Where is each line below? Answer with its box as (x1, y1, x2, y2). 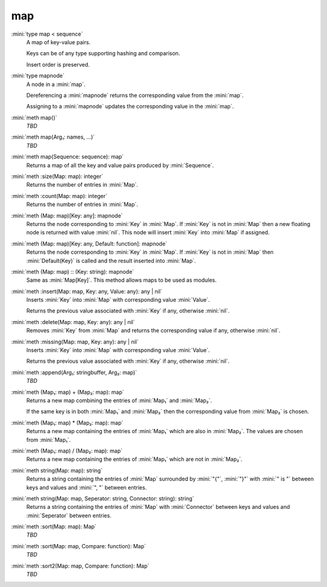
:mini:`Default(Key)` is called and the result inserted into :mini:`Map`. (26, 257, 196, 264)
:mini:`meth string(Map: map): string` (11, 466, 103, 474)
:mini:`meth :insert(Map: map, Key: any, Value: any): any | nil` (11, 288, 163, 295)
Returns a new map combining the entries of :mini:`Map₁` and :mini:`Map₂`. (26, 397, 212, 404)
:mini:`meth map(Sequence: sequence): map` (11, 153, 124, 161)
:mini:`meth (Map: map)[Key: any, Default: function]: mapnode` (11, 240, 168, 247)
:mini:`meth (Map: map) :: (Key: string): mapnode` (11, 268, 134, 275)
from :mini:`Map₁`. (26, 436, 71, 443)
